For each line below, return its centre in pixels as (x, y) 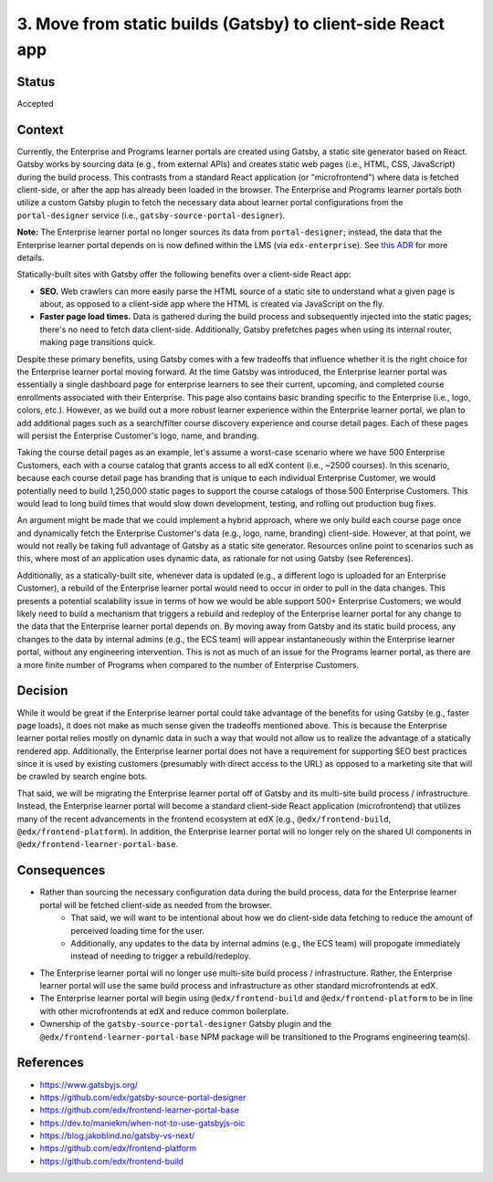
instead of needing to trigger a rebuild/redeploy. (161, 956)
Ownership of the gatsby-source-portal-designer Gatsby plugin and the (186, 1024)
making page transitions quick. (97, 342)
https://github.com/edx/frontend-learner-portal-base (139, 1110)
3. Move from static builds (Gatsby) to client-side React (231, 24)
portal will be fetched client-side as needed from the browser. (156, 905)
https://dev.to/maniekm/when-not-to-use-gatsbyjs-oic (142, 1123)
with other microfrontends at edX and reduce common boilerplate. (164, 1011)
